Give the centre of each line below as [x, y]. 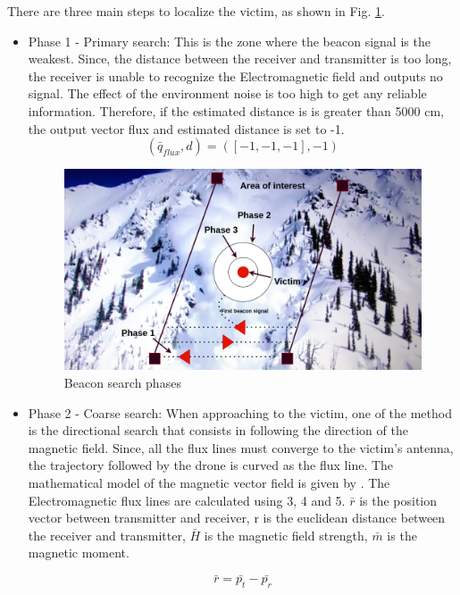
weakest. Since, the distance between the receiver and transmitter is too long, [240, 59]
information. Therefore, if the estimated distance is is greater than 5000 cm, [236, 110]
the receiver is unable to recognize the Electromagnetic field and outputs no [235, 75]
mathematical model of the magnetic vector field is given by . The [209, 482]
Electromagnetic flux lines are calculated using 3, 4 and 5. [187, 500]
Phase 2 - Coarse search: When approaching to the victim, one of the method [240, 412]
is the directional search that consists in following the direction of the [218, 430]
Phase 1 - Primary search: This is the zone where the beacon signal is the [229, 41]
